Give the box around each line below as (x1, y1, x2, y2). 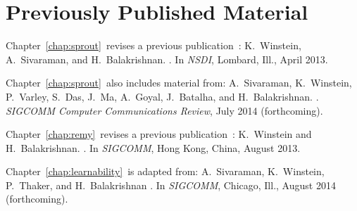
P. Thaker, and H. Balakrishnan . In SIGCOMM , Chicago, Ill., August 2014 (6, 177, 336, 192)
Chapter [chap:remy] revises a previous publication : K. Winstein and (6, 127, 312, 141)
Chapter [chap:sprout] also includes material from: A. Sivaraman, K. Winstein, (6, 75, 352, 90)
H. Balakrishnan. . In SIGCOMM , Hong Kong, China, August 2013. (6, 140, 301, 155)
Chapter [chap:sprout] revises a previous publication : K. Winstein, (6, 38, 301, 53)
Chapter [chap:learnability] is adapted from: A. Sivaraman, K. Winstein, (6, 164, 325, 179)
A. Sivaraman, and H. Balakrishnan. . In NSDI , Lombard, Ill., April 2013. (6, 51, 328, 66)
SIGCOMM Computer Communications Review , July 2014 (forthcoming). (6, 103, 323, 117)
